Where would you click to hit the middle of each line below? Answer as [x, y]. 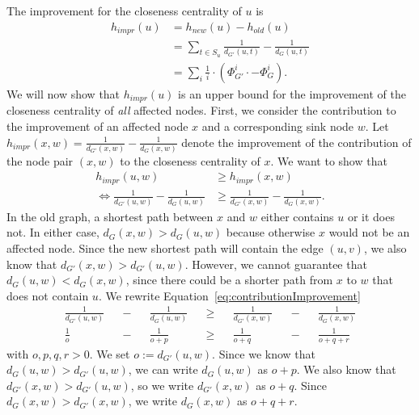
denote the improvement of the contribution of [296, 142]
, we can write [163, 369]
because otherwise [271, 232]
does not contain [48, 295]
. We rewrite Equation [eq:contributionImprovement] [229, 295]
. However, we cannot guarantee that [276, 264]
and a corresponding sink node [278, 126]
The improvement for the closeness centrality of [124, 10]
